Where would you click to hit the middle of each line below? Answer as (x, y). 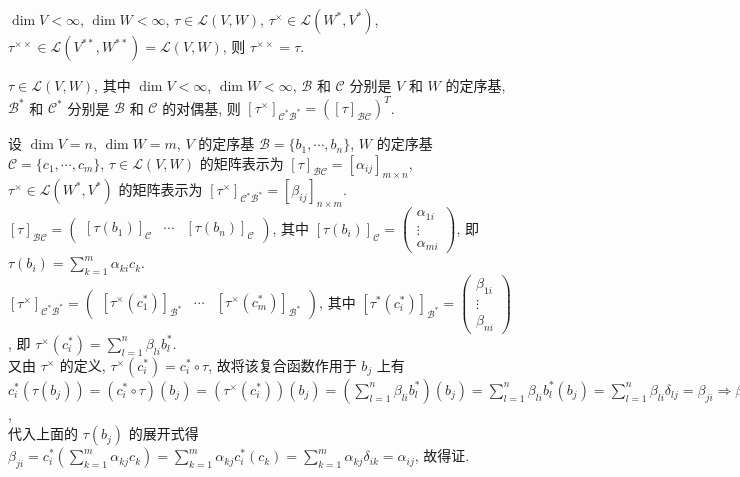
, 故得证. (442, 455)
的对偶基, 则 (201, 107)
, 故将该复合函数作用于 (282, 364)
